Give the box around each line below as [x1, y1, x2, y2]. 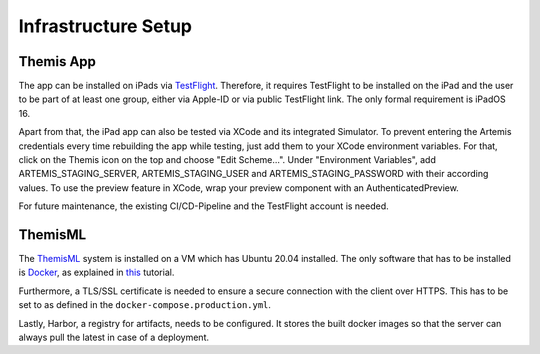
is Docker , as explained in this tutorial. [18, 266, 175, 279]
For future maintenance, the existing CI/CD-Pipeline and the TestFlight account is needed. [18, 200, 389, 212]
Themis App [18, 53, 97, 70]
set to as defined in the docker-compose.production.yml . [18, 299, 272, 311]
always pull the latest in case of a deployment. [18, 331, 210, 344]
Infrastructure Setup [18, 15, 193, 37]
